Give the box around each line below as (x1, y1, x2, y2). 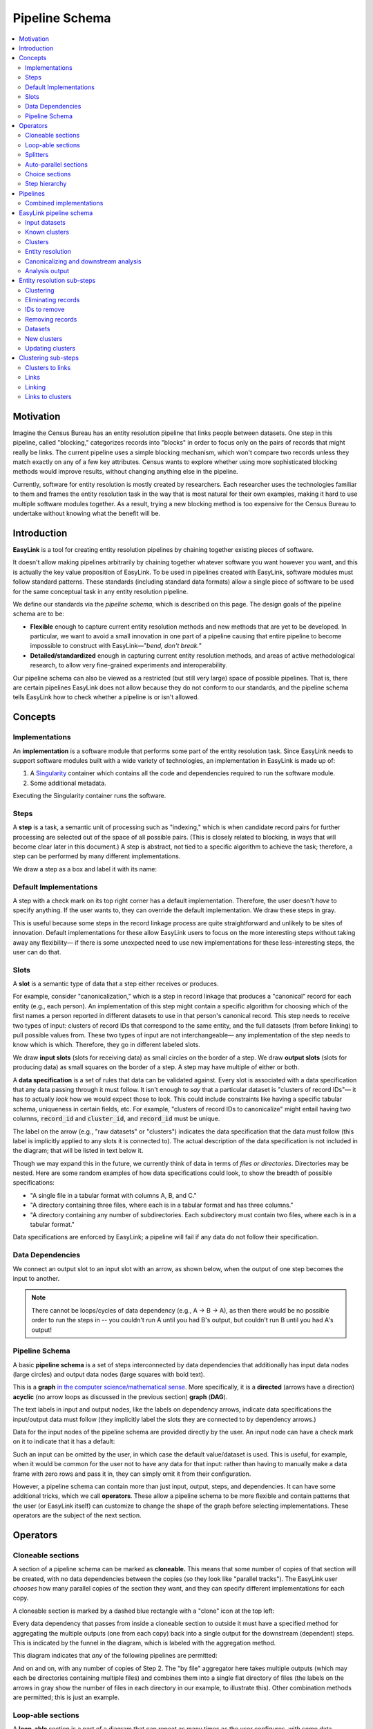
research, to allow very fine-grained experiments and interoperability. (30, 661, 228, 669)
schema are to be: (12, 609, 65, 618)
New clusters (25, 334, 63, 342)
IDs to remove (25, 305, 65, 314)
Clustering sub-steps (19, 353, 79, 362)
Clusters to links (25, 363, 71, 371)
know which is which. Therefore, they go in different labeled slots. (12, 1041, 200, 1049)
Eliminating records (25, 296, 80, 304)
